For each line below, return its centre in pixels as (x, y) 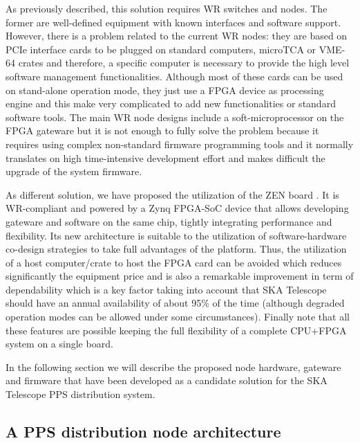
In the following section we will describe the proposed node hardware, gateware (173, 367)
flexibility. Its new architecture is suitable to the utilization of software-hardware (176, 235)
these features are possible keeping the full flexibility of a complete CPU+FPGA (176, 330)
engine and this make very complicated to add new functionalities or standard (171, 103)
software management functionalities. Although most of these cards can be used (174, 76)
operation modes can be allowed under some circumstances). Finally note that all (178, 317)
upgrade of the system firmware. (74, 171)
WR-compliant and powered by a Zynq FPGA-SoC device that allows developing (177, 208)
